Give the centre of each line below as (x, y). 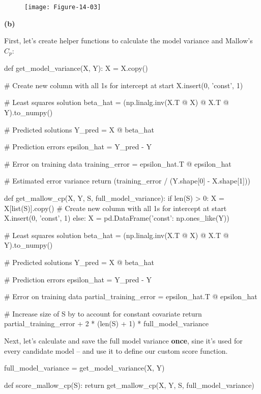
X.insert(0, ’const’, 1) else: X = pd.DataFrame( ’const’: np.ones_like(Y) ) (117, 218)
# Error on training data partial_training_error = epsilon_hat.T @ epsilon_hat (131, 296)
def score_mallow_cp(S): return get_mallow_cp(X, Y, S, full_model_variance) (129, 385)
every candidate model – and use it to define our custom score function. (116, 350)
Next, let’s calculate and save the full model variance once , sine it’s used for (123, 340)
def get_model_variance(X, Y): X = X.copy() (76, 68)
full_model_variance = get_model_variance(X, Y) (84, 368)
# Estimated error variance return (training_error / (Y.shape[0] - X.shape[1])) (127, 181)
